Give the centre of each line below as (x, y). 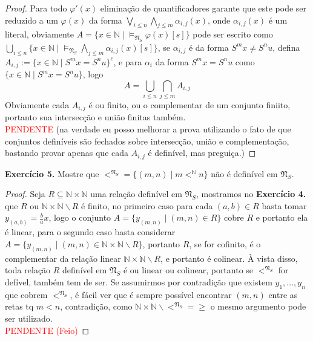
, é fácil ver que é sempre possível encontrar (151, 294)
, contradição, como (96, 306)
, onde (219, 20)
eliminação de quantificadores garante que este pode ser (203, 8)
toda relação (28, 270)
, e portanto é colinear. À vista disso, (229, 258)
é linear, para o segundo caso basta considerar (90, 232)
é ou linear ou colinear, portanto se (188, 270)
